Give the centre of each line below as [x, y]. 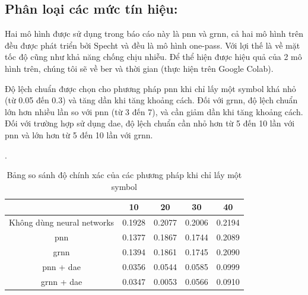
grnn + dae [61, 281]
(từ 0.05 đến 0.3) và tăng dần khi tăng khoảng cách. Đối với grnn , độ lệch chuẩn [151, 100]
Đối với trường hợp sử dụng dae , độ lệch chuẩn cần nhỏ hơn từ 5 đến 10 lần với [150, 123]
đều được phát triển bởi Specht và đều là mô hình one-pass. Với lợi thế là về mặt [153, 45]
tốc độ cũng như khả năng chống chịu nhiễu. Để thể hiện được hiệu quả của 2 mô [153, 57]
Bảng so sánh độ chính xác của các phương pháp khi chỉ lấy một [124, 175]
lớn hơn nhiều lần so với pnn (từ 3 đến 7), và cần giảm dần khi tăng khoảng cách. [154, 111]
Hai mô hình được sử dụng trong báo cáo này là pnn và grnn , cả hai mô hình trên [154, 34]
